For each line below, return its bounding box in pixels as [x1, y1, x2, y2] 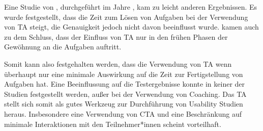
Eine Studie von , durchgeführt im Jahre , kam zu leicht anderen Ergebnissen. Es [4, 2, 257, 12]
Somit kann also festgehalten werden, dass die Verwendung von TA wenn [4, 58, 232, 69]
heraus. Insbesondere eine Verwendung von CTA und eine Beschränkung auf [4, 108, 242, 119]
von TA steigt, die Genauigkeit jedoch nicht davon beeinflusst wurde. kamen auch [4, 21, 259, 32]
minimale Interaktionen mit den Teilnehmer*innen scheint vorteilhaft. [4, 118, 221, 129]
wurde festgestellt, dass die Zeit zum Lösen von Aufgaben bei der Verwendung [4, 11, 248, 22]
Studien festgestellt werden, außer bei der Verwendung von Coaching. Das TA [4, 88, 247, 99]
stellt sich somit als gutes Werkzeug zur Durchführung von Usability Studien [4, 98, 243, 109]
